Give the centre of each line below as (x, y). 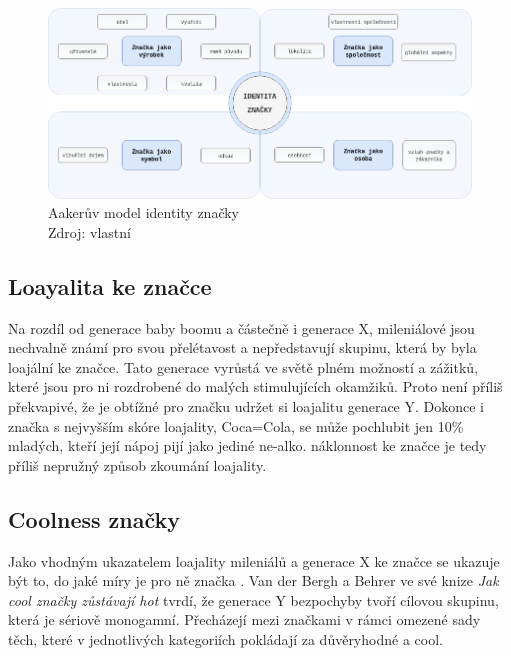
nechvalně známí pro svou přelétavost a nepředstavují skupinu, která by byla (242, 347)
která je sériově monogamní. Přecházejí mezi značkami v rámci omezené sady (244, 619)
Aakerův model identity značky (143, 212)
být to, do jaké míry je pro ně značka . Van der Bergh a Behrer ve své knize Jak (253, 580)
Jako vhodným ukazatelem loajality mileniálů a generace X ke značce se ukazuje (254, 560)
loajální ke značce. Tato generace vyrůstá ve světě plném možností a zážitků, (243, 366)
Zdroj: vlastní (89, 231)
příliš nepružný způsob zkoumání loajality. (137, 464)
